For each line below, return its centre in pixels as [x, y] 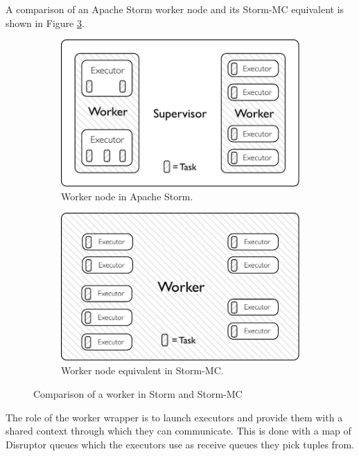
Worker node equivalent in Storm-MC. [142, 370]
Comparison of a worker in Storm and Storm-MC [138, 394]
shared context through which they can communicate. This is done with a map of [178, 431]
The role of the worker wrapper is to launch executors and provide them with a [174, 417]
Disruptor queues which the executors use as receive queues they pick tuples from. [180, 444]
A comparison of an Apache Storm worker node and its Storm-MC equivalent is [175, 9]
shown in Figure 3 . [45, 23]
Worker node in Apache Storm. [127, 196]
